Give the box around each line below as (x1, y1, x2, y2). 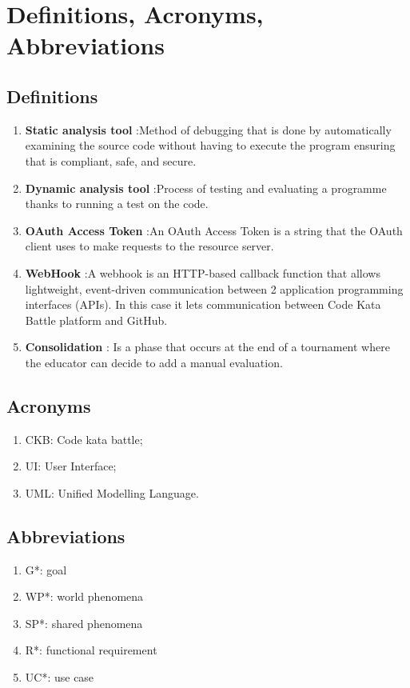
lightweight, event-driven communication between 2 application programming (25, 280, 404, 297)
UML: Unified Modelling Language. (25, 484, 199, 501)
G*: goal (25, 561, 67, 578)
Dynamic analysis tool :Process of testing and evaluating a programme (25, 179, 387, 196)
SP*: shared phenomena (25, 614, 143, 631)
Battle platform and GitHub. (25, 311, 168, 328)
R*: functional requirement (25, 642, 157, 658)
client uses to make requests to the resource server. (25, 238, 274, 254)
